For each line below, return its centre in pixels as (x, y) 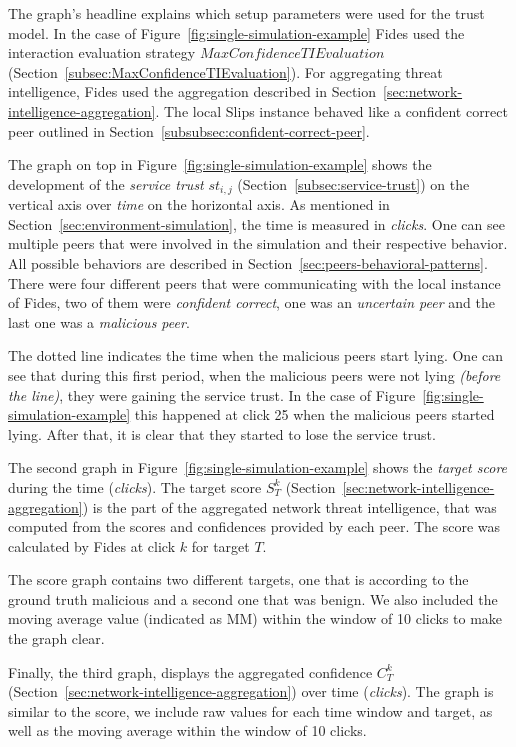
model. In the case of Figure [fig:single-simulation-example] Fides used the (236, 32)
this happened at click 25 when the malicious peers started (314, 414)
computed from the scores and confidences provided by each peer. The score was (254, 526)
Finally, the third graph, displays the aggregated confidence (190, 671)
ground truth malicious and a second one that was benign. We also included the (253, 598)
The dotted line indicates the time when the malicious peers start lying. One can (256, 355)
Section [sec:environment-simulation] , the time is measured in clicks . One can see (256, 223)
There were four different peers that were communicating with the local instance (254, 282)
